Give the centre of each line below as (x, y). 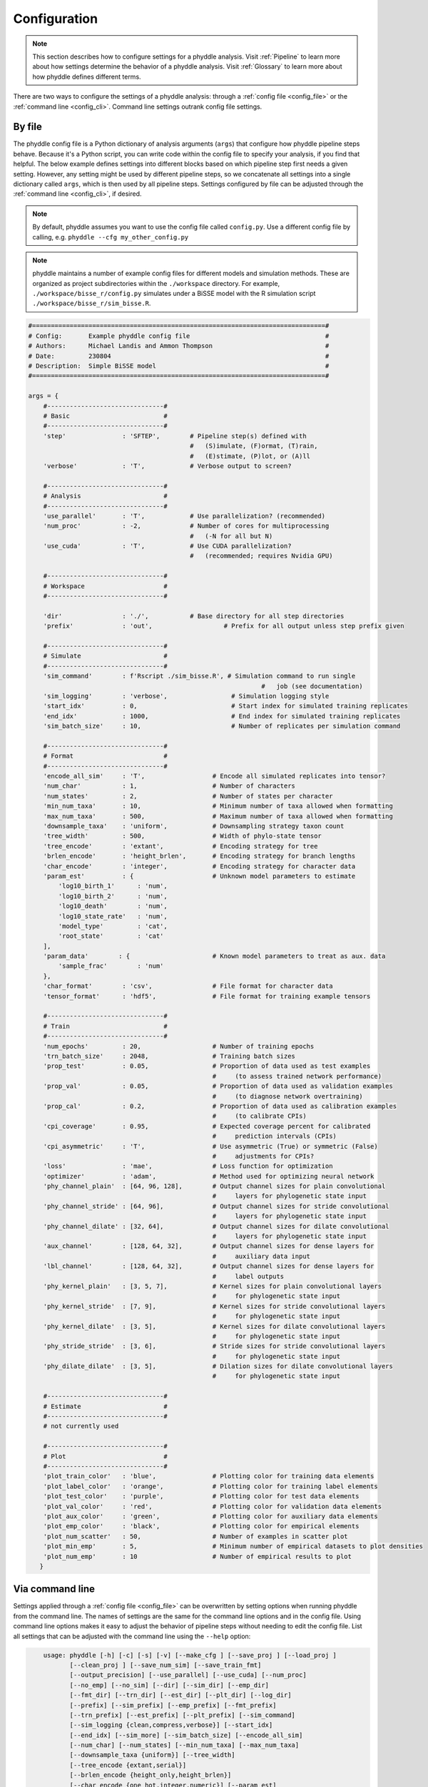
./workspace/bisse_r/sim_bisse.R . (92, 303)
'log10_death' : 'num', (113, 906)
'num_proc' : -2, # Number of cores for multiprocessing (186, 526)
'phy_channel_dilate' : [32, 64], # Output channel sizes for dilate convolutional (216, 1226)
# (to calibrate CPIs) (259, 1116)
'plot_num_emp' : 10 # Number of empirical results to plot (198, 1556)
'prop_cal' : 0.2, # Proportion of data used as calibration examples (220, 1106)
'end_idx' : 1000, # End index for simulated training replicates (222, 716)
